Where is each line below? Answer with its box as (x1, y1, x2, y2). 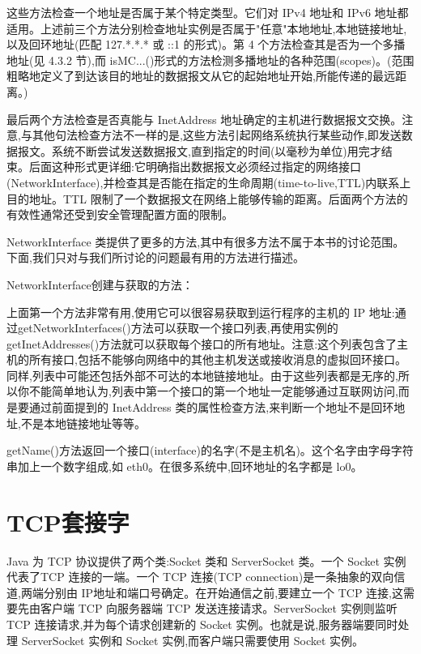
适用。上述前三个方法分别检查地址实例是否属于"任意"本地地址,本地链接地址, (6, 19, 407, 36)
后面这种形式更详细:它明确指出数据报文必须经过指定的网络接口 (28, 158, 361, 175)
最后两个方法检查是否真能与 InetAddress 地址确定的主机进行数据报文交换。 (6, 110, 402, 127)
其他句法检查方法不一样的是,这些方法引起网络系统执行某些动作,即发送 (32, 126, 402, 143)
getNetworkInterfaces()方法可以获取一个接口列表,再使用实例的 (17, 319, 338, 336)
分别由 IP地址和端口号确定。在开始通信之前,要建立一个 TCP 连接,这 (43, 583, 403, 601)
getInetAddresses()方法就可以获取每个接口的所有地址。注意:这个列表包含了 (6, 335, 398, 352)
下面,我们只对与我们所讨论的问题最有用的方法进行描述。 (6, 249, 304, 266)
